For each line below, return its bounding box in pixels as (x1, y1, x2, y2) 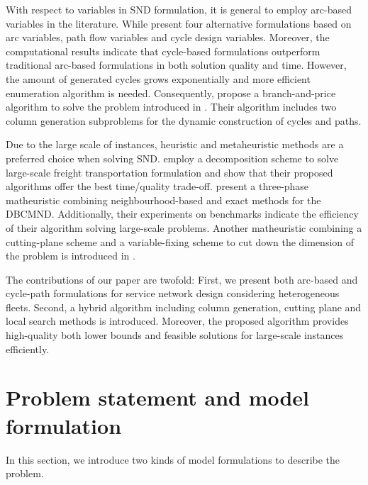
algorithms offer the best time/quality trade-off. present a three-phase (6, 179, 309, 194)
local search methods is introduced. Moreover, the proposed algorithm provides (6, 313, 349, 328)
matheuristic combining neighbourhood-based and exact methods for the (6, 192, 321, 207)
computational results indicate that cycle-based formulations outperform (6, 43, 320, 58)
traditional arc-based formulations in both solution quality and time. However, (6, 57, 347, 72)
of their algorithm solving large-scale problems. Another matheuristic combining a (6, 220, 362, 235)
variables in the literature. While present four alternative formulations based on (6, 16, 352, 30)
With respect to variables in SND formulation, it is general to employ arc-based (6, 2, 352, 16)
